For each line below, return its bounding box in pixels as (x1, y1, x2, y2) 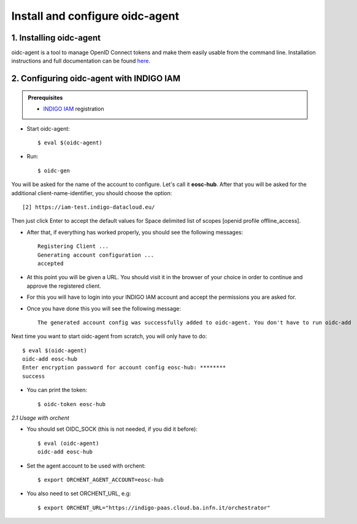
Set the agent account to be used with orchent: (26, 462, 146, 469)
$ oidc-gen (37, 167, 71, 174)
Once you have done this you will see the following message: (26, 304, 181, 312)
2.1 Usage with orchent (11, 414, 70, 422)
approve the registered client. (26, 282, 101, 290)
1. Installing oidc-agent (11, 33, 101, 43)
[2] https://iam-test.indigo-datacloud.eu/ (22, 203, 155, 210)
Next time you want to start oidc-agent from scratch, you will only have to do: (11, 333, 207, 340)
